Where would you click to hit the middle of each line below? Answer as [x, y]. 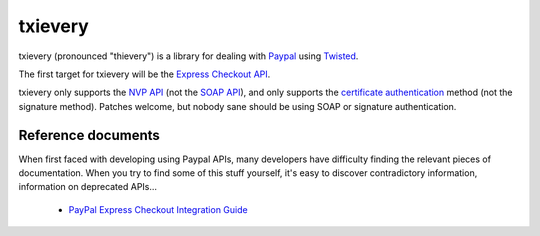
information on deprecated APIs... [88, 187]
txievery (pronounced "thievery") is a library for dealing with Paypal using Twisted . [188, 56]
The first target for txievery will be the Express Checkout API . [144, 74]
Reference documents [89, 135]
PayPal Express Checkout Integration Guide [158, 209]
